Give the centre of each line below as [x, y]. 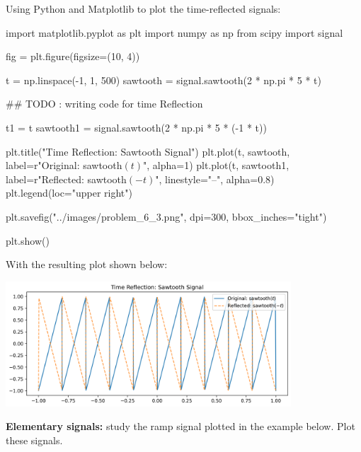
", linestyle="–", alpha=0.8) [215, 179]
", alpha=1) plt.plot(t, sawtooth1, [216, 165]
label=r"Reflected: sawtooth [66, 179]
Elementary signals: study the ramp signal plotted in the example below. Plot [180, 426]
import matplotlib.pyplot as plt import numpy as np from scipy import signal [174, 32]
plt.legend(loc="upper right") [69, 193]
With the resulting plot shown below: [87, 264]
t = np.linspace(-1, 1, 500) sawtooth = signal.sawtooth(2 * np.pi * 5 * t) [164, 80]
